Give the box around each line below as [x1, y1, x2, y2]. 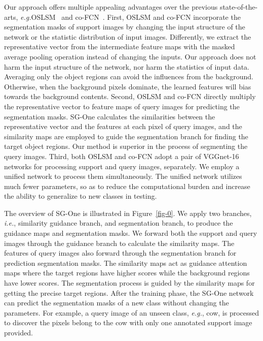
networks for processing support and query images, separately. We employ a [4, 161, 240, 171]
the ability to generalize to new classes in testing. [4, 191, 157, 201]
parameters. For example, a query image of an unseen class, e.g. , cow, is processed [4, 307, 259, 318]
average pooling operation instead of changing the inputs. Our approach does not [4, 51, 256, 61]
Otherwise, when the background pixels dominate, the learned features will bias [4, 81, 251, 91]
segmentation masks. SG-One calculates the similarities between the [4, 111, 215, 121]
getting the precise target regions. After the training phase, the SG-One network [4, 287, 254, 298]
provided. [4, 327, 33, 337]
